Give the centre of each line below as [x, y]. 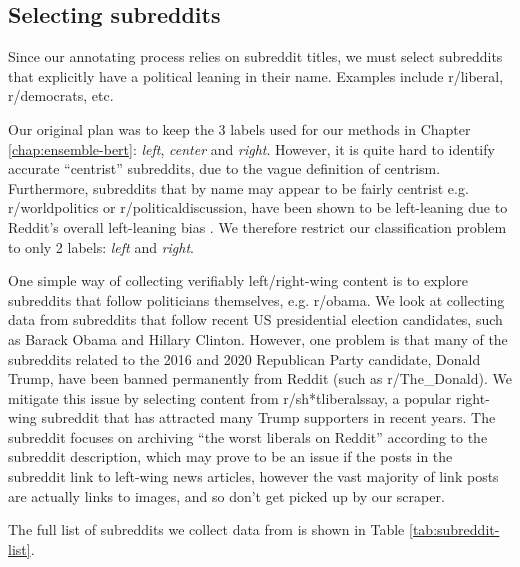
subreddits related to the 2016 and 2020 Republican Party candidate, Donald [244, 358]
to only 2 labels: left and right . [101, 246]
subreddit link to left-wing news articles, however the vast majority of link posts [253, 476]
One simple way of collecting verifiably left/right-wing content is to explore [238, 280]
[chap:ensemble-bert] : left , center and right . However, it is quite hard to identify [251, 148]
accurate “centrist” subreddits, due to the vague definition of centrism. [224, 168]
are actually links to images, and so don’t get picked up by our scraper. [226, 495]
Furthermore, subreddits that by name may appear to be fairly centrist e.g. [238, 187]
